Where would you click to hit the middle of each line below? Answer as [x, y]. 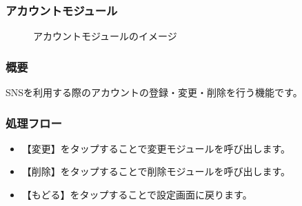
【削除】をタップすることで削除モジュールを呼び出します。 [156, 171]
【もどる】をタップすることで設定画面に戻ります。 [137, 195]
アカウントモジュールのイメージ [105, 36]
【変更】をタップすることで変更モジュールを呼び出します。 [156, 148]
